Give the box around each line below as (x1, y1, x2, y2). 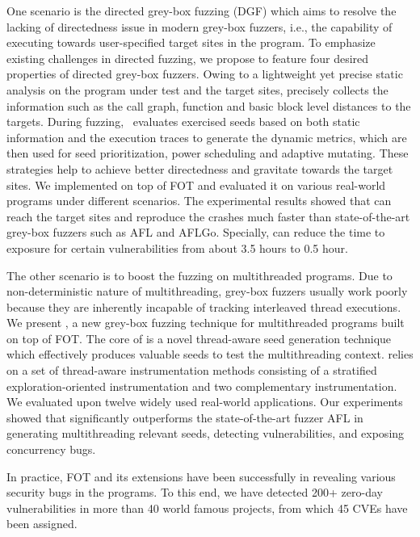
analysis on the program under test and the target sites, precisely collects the (6, 81, 388, 98)
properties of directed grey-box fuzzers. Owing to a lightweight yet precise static (6, 65, 403, 82)
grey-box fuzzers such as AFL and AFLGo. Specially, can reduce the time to (6, 224, 385, 241)
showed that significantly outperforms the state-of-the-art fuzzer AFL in (6, 409, 363, 426)
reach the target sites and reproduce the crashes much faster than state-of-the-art (6, 208, 410, 224)
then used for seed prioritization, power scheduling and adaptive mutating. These (6, 145, 409, 162)
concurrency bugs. (6, 441, 96, 458)
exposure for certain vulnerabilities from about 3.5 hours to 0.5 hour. (6, 239, 348, 256)
